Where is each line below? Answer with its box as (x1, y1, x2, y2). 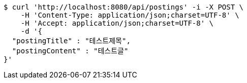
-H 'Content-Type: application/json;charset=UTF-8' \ (20, 11, 239, 19)
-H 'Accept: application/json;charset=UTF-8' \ (20, 19, 214, 27)
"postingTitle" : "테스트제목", (12, 37, 131, 45)
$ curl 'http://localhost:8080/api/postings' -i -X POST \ (4, 3, 244, 11)
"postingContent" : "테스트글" (12, 47, 129, 55)
